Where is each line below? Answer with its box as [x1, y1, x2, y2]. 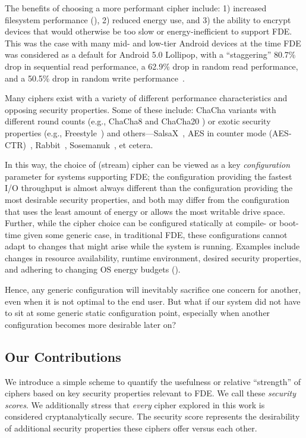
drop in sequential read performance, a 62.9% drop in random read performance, [5, 60, 298, 72]
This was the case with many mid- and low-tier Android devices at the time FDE [5, 36, 301, 49]
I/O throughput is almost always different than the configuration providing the [5, 182, 293, 194]
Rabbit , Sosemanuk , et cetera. [35, 138, 153, 151]
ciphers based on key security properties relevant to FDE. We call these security [5, 387, 296, 399]
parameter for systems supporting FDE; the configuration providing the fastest [5, 170, 292, 182]
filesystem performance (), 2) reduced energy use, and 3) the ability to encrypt [5, 13, 291, 26]
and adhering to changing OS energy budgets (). [5, 263, 181, 276]
